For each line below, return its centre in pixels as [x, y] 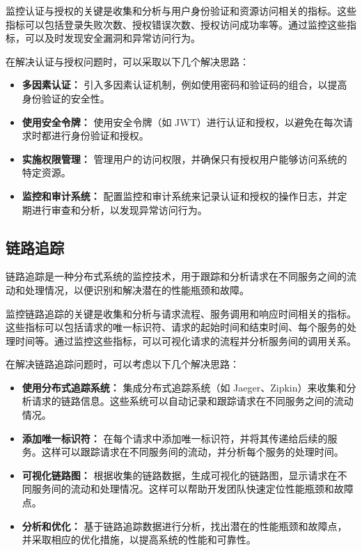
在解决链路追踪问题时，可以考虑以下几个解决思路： [123, 364]
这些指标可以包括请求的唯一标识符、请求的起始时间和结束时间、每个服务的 [176, 327]
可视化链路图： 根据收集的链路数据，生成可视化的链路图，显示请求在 [180, 475]
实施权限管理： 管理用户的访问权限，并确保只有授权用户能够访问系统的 [184, 158]
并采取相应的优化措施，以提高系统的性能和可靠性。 [139, 540]
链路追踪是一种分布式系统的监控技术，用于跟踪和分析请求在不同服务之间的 [176, 276]
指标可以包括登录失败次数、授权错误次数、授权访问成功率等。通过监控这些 [176, 24]
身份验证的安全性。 [66, 98]
